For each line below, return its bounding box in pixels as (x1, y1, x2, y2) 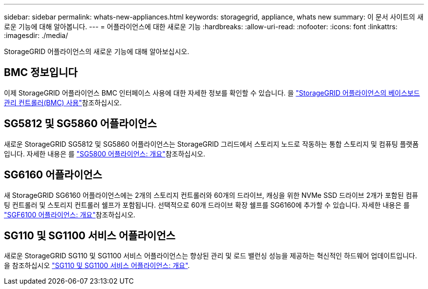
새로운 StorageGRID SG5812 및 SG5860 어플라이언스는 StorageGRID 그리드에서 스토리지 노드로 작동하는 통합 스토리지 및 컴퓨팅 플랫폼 (4, 139, 419, 148)
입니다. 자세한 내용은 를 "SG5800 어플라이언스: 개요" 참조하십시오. (4, 149, 205, 158)
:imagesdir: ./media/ (4, 31, 68, 39)
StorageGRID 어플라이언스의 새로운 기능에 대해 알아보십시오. (4, 47, 190, 56)
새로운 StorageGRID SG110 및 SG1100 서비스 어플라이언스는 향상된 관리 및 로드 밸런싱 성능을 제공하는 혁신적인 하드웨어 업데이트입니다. (4, 251, 417, 260)
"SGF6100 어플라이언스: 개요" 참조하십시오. (4, 210, 136, 219)
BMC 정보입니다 (4, 66, 78, 79)
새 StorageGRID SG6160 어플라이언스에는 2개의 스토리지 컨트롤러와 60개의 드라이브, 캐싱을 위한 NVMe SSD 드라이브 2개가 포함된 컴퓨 (4, 191, 419, 199)
